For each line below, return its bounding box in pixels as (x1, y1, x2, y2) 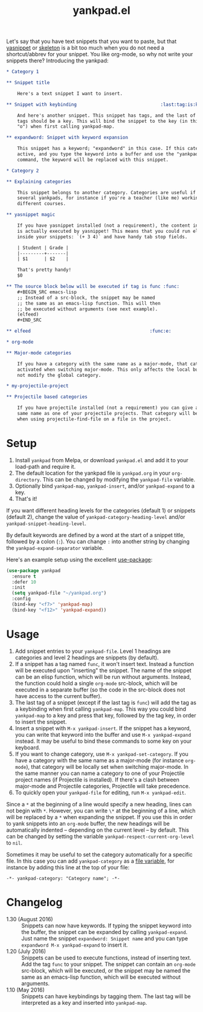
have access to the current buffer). (14, 692, 102, 699)
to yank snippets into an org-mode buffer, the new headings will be (6, 820, 170, 827)
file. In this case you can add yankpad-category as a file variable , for (6, 857, 175, 864)
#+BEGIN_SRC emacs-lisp (17, 289, 77, 295)
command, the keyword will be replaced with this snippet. (17, 157, 169, 163)
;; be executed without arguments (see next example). (17, 306, 158, 312)
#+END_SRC (17, 317, 42, 324)
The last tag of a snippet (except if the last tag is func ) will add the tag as (14, 699, 196, 706)
